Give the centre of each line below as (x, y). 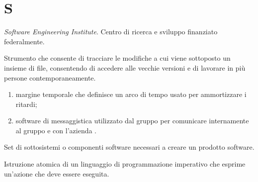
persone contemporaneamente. (50, 77)
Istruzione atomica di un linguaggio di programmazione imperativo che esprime (125, 164)
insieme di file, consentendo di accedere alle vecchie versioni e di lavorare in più (125, 67)
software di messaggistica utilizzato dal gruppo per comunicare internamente (132, 121)
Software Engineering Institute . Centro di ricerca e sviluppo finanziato (111, 32)
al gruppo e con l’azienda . (56, 130)
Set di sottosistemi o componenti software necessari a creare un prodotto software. (129, 147)
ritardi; (26, 104)
